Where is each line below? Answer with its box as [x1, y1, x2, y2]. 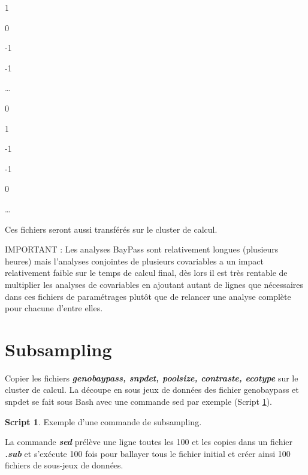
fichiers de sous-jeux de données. [5, 459, 123, 471]
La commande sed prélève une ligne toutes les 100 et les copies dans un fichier [5, 435, 293, 448]
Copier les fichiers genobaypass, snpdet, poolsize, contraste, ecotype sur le [5, 371, 298, 384]
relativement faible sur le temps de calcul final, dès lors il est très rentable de [5, 266, 288, 279]
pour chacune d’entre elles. [5, 302, 103, 314]
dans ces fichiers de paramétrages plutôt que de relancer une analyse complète [5, 290, 291, 302]
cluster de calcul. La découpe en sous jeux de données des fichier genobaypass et [5, 383, 299, 396]
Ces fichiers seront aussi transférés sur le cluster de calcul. [5, 223, 218, 235]
